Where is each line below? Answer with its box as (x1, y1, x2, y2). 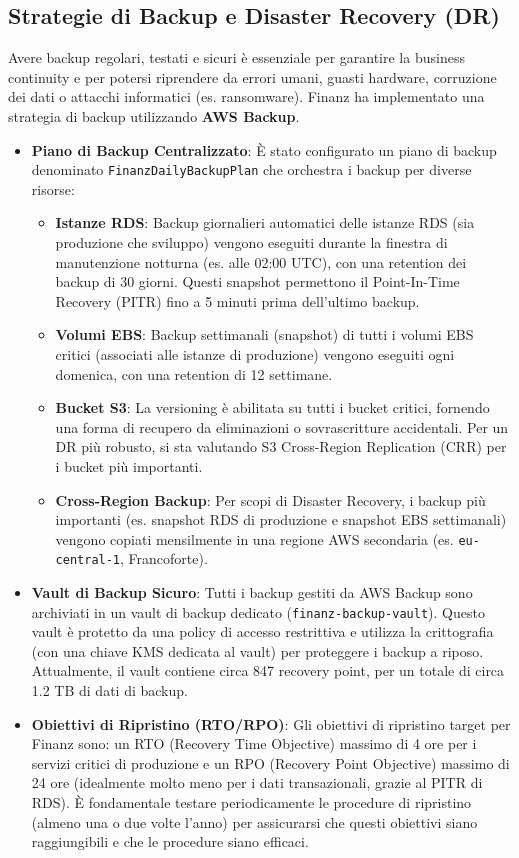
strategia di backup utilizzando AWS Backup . (8, 105, 300, 126)
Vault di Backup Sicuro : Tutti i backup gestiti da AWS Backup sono (31, 582, 473, 603)
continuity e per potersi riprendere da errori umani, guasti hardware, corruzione (8, 66, 497, 87)
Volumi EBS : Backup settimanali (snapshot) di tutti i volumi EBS (55, 324, 474, 345)
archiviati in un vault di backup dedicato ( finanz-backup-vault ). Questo (31, 601, 485, 622)
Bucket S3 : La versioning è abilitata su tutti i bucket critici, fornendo (55, 397, 490, 418)
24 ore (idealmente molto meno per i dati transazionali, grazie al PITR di (31, 772, 483, 793)
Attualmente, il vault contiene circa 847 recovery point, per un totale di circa (31, 660, 505, 681)
